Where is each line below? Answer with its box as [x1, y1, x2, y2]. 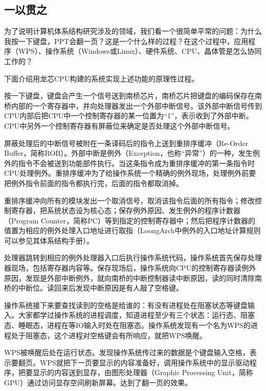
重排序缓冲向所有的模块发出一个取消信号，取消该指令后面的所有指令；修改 [4, 195, 255, 205]
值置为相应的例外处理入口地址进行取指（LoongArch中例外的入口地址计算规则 [4, 225, 261, 236]
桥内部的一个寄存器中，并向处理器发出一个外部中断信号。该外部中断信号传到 [4, 100, 262, 111]
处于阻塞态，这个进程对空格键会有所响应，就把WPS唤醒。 [11, 330, 207, 340]
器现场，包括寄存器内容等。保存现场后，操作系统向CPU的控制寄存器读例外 [4, 262, 256, 273]
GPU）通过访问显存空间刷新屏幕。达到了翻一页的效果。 [4, 377, 192, 388]
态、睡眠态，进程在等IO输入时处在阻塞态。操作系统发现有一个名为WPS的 [4, 320, 251, 331]
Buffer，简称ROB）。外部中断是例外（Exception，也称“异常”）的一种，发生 [4, 148, 253, 158]
